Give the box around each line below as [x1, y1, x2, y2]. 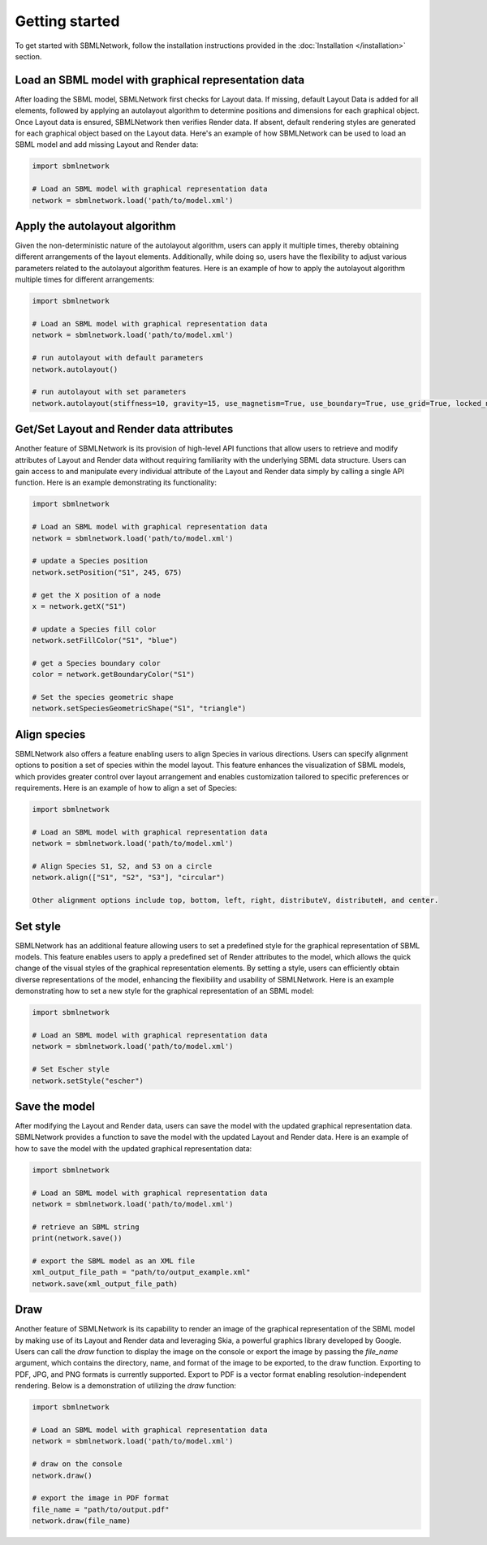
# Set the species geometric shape [32, 693, 174, 702]
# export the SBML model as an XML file [32, 1256, 195, 1266]
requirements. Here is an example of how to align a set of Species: [15, 783, 237, 793]
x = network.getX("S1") [32, 602, 127, 611]
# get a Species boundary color [32, 658, 162, 667]
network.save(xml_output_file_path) [32, 1279, 179, 1288]
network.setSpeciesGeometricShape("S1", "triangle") [32, 704, 247, 714]
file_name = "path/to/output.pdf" [32, 1504, 170, 1514]
